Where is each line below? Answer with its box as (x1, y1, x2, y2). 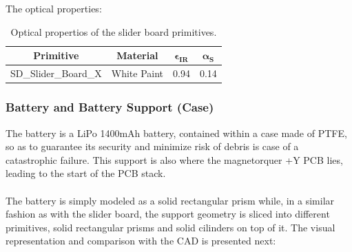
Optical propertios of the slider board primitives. (10, 24, 217, 39)
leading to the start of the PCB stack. (6, 166, 166, 180)
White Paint (111, 66, 163, 81)
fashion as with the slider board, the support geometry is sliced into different (6, 207, 330, 221)
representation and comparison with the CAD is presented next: (6, 233, 276, 248)
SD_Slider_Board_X (10, 66, 102, 81)
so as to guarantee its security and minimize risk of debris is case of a (6, 139, 299, 154)
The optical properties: (6, 1, 102, 15)
